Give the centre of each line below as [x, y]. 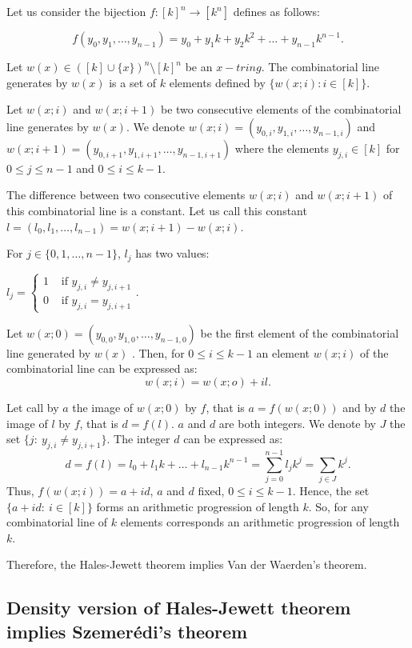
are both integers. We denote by [297, 423]
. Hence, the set [331, 491]
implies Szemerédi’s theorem [127, 631]
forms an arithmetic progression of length [198, 506]
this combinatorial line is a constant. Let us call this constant [157, 210]
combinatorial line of [57, 522]
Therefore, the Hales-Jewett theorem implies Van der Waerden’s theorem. [187, 564]
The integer [142, 439]
